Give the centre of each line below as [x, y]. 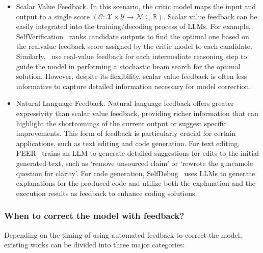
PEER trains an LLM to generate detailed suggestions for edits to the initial [137, 153]
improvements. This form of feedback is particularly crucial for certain [126, 133]
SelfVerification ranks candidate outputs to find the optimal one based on [133, 36]
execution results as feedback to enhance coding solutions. [107, 193]
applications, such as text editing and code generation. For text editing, [128, 143]
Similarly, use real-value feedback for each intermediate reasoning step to [131, 56]
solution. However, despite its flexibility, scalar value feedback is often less [131, 76]
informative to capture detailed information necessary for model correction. [134, 86]
